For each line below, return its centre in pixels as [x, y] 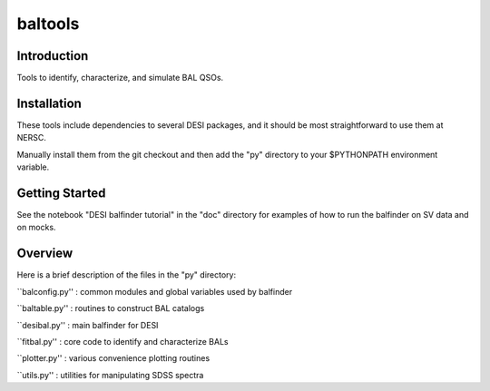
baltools [48, 24]
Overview [45, 254]
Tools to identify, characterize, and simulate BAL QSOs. [120, 78]
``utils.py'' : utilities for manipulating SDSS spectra [110, 375]
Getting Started [61, 193]
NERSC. [32, 138]
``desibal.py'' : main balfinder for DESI [88, 325]
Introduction [53, 56]
